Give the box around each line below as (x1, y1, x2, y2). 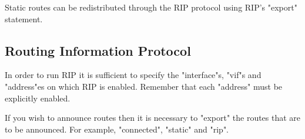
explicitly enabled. (5, 91, 71, 104)
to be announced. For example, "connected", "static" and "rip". (5, 123, 229, 135)
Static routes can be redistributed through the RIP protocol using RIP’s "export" (5, 1, 297, 13)
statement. (5, 12, 43, 25)
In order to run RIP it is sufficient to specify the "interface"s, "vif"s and (5, 69, 262, 81)
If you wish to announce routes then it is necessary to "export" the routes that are (5, 111, 301, 124)
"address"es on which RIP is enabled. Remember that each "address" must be (5, 80, 283, 92)
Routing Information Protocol (5, 41, 191, 59)
